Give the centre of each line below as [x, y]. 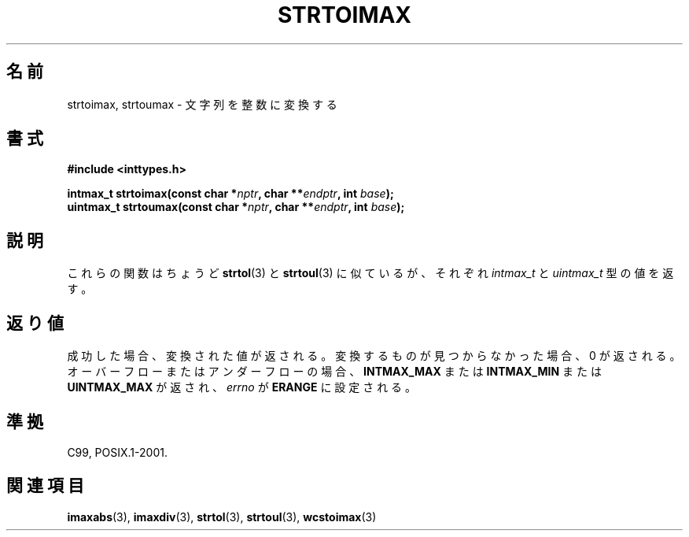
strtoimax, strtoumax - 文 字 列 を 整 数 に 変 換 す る [202, 104]
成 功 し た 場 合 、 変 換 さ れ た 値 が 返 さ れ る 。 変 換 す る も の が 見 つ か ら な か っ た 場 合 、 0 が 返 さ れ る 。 [374, 356]
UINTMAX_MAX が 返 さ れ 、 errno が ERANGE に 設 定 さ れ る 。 [242, 387]
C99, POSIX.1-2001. [117, 452]
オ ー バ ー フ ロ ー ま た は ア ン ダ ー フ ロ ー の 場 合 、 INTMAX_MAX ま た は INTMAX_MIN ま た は [334, 372]
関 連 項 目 [45, 486]
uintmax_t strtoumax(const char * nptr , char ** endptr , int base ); [236, 207]
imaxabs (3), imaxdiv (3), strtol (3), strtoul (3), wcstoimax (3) [222, 517]
